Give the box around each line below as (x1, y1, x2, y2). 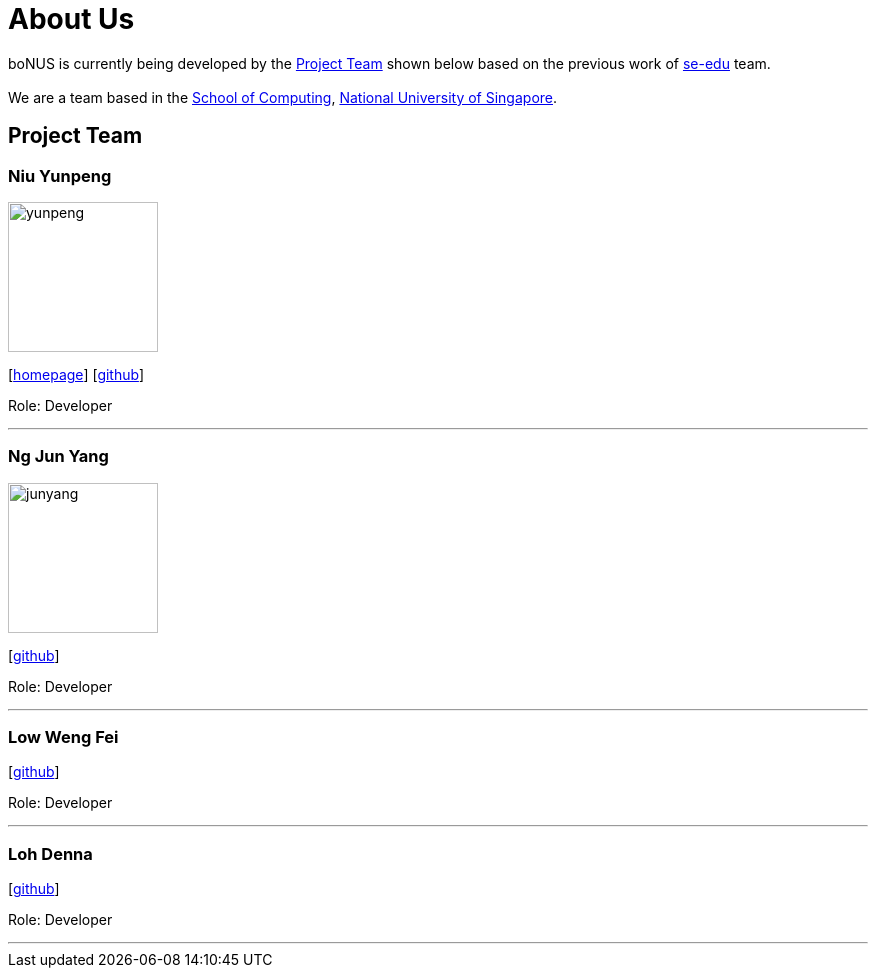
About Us (8, 2, 135, 36)
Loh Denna (8, 843, 93, 864)
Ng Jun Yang (8, 446, 109, 467)
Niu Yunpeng (8, 165, 112, 186)
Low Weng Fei (8, 727, 119, 748)
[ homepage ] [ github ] (8, 365, 145, 383)
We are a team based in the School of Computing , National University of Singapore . (8, 88, 558, 106)
